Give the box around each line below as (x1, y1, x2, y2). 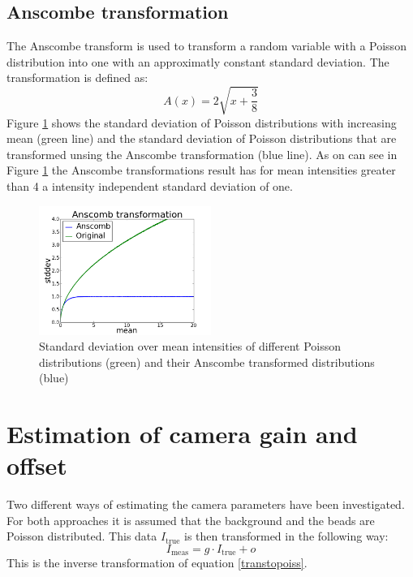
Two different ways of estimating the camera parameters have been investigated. (6, 496, 405, 513)
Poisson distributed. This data (6, 527, 157, 545)
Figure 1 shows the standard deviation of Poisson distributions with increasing (6, 114, 397, 131)
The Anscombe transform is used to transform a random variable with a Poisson (6, 37, 407, 54)
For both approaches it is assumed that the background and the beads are (6, 511, 375, 528)
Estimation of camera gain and (6, 417, 358, 450)
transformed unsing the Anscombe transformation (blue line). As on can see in (6, 145, 398, 162)
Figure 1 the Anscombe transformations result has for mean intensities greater (6, 161, 396, 179)
